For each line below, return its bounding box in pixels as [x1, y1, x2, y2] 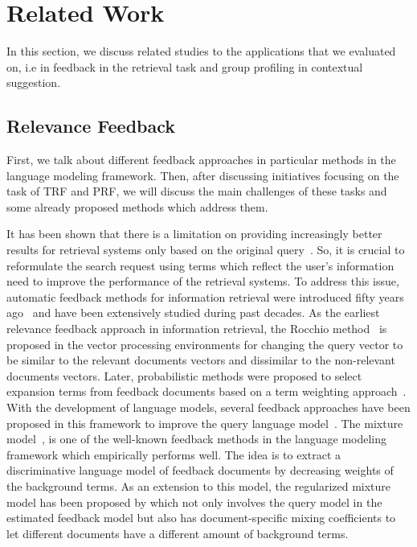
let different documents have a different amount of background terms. [6, 524, 349, 541]
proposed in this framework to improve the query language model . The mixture [6, 414, 403, 431]
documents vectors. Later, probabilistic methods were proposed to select [6, 367, 362, 384]
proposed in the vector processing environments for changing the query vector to [6, 335, 403, 352]
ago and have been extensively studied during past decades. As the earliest [6, 304, 380, 321]
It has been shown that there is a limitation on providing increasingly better [6, 225, 382, 242]
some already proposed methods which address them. [6, 198, 268, 215]
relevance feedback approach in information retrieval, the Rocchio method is [6, 320, 387, 337]
